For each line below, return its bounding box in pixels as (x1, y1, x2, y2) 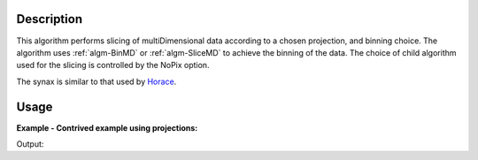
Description (16, 11, 83, 27)
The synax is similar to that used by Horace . (16, 76, 177, 87)
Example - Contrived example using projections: (16, 122, 198, 133)
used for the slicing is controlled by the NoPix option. (16, 60, 210, 71)
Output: (16, 138, 44, 149)
